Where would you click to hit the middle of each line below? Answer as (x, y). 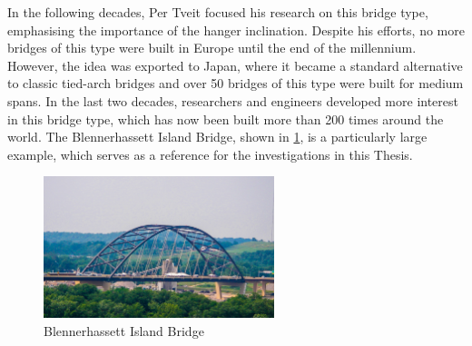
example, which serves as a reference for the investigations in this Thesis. (210, 154)
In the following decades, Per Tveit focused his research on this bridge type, (218, 12)
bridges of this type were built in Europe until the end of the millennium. (212, 48)
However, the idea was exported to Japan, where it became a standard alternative (235, 65)
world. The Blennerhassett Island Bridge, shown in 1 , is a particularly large (217, 137)
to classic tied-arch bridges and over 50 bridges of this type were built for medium (236, 83)
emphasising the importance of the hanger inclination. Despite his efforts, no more (236, 30)
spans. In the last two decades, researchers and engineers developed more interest (233, 100)
